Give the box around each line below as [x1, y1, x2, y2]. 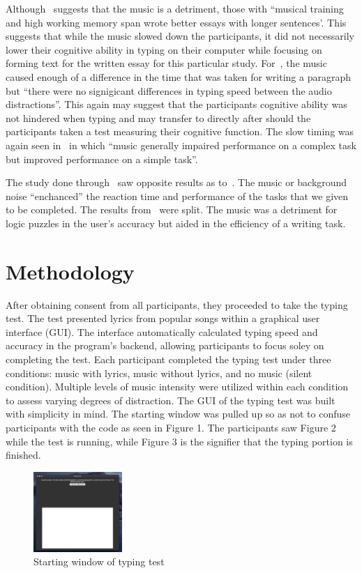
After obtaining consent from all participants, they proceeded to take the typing [6, 297, 348, 312]
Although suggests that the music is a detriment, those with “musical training [6, 1, 344, 15]
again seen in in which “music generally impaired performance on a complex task [6, 137, 356, 152]
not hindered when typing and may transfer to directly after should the [6, 110, 311, 125]
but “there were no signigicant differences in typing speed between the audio [6, 83, 332, 98]
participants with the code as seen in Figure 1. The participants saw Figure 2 [6, 420, 336, 434]
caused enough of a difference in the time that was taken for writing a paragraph [6, 69, 352, 84]
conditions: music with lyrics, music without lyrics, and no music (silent [6, 365, 312, 380]
